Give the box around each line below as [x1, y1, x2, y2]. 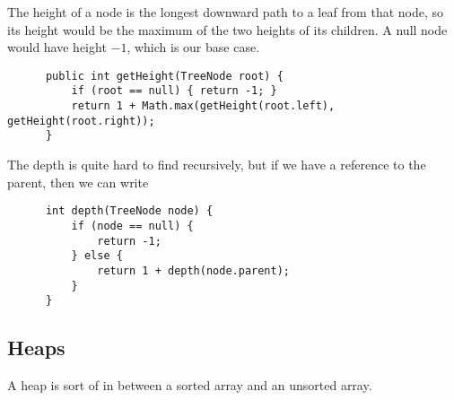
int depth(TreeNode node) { [45, 204, 214, 218]
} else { [71, 249, 123, 263]
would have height [7, 38, 107, 57]
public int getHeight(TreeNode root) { [45, 69, 284, 83]
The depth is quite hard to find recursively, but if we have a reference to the [7, 155, 426, 174]
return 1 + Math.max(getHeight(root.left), [71, 100, 336, 113]
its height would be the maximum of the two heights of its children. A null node [7, 20, 448, 39]
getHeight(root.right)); [7, 114, 155, 127]
